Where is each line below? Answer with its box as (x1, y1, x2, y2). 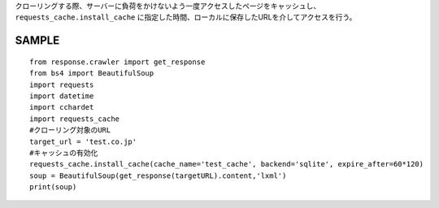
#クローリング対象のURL (29, 126, 111, 135)
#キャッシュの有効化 (29, 148, 98, 158)
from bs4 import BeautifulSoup (29, 69, 154, 78)
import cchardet (29, 102, 94, 112)
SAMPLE (15, 33, 60, 48)
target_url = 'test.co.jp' (29, 136, 137, 146)
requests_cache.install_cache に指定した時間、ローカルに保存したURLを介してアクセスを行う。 (15, 12, 357, 22)
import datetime (29, 91, 94, 101)
